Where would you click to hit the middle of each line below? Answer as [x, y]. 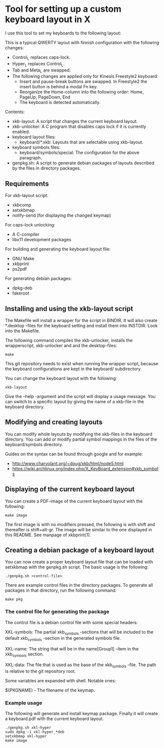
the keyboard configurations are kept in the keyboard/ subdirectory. [73, 369]
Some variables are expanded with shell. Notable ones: [61, 680]
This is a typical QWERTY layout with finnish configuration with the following [82, 42]
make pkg [14, 599]
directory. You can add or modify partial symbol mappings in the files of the [81, 439]
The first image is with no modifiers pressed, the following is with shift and [80, 524]
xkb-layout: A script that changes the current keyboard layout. [75, 122]
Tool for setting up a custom [63, 9]
